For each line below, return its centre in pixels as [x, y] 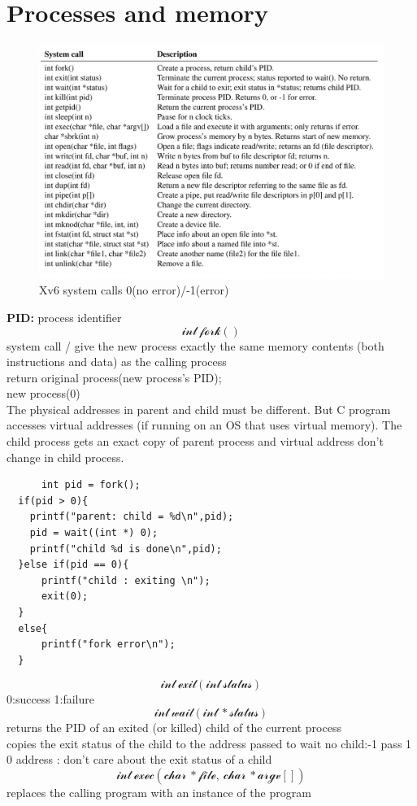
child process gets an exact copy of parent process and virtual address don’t [195, 441]
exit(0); [65, 597]
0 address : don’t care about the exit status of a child [139, 759]
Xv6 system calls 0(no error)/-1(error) [134, 290]
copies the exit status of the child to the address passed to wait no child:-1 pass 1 [209, 743]
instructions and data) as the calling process [117, 362]
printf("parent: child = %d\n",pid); [132, 517]
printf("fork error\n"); [108, 645]
